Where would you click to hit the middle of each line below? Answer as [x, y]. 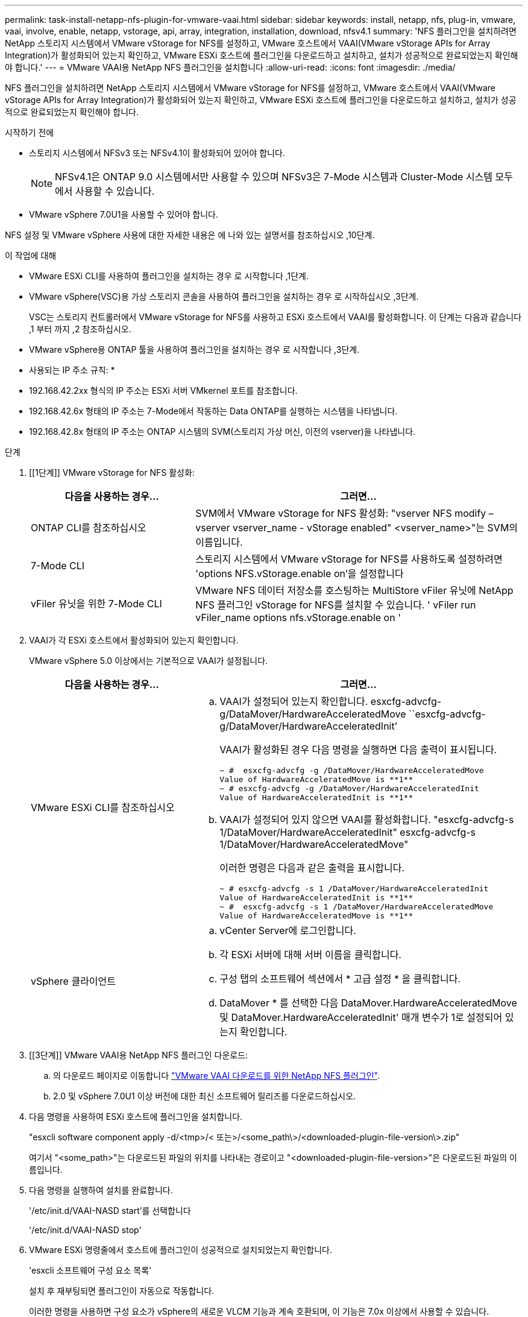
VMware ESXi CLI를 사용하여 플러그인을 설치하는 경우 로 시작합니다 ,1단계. [169, 276]
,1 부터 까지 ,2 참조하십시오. [80, 329]
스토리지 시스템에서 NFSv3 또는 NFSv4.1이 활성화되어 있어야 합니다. [157, 153]
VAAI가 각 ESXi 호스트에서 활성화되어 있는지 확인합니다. [134, 640]
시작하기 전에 [30, 132]
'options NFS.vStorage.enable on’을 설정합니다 [300, 573]
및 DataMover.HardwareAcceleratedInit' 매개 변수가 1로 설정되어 [361, 1017]
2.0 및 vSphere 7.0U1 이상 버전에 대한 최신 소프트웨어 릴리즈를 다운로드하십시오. [205, 1096]
